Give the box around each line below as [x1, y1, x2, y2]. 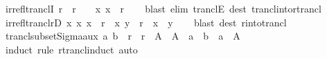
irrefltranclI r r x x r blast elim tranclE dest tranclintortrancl [5, 1, 321, 15]
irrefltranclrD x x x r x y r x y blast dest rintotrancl [5, 15, 287, 29]
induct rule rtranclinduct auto [5, 42, 138, 56]
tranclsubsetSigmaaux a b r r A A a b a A [5, 28, 240, 43]
